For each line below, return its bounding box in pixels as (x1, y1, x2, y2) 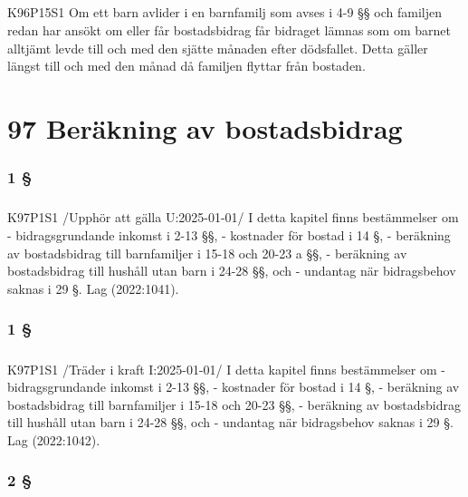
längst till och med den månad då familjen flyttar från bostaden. (7, 56, 366, 75)
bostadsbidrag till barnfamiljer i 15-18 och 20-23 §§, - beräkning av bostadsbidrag (7, 395, 462, 414)
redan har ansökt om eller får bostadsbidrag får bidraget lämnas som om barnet (7, 20, 451, 39)
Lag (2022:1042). (7, 430, 100, 449)
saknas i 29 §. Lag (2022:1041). (7, 278, 179, 297)
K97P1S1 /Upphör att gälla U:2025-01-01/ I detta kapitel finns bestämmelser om (7, 208, 459, 227)
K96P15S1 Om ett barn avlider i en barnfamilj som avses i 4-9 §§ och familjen (7, 3, 442, 22)
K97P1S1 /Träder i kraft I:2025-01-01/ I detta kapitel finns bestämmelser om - (7, 359, 445, 378)
